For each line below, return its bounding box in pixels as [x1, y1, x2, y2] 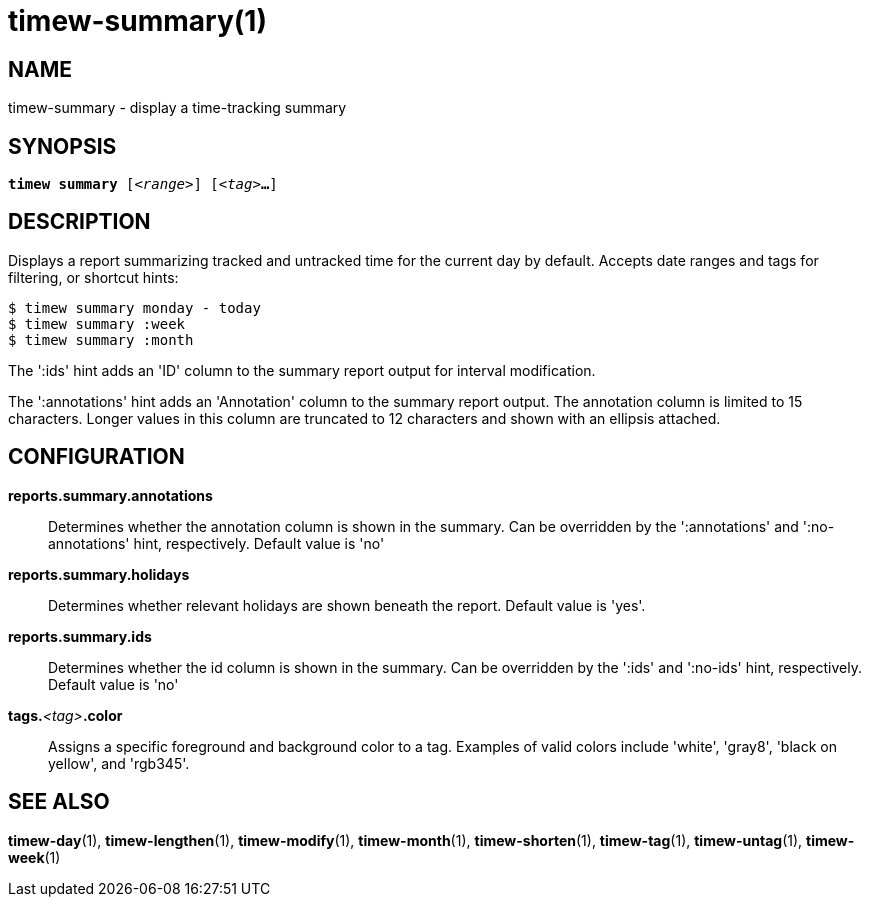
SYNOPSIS [8, 133, 117, 159]
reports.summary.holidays [8, 565, 190, 583]
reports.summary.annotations [8, 486, 213, 504]
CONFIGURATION [8, 444, 185, 470]
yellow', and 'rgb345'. [48, 754, 190, 772]
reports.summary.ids [8, 627, 152, 645]
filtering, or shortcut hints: [8, 268, 179, 286]
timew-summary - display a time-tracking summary [8, 99, 347, 117]
